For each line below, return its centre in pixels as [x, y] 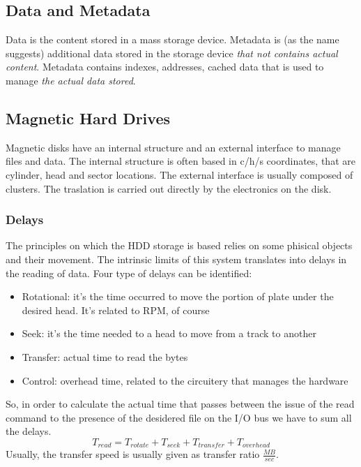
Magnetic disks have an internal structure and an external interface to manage [173, 147]
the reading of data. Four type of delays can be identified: [129, 273]
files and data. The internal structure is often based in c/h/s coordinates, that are [180, 161]
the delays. [29, 431]
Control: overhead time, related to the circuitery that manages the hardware [185, 380]
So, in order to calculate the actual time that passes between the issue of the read [180, 404]
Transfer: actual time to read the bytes [105, 356]
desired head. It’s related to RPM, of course [116, 310]
